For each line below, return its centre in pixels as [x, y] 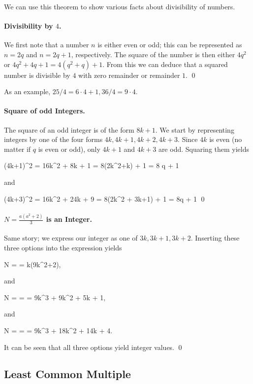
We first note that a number [47, 45]
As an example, [27, 91]
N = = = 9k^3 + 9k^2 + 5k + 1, [55, 297]
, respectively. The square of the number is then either [153, 54]
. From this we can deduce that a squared [165, 64]
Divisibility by [29, 26]
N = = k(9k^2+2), [32, 264]
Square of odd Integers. [45, 111]
